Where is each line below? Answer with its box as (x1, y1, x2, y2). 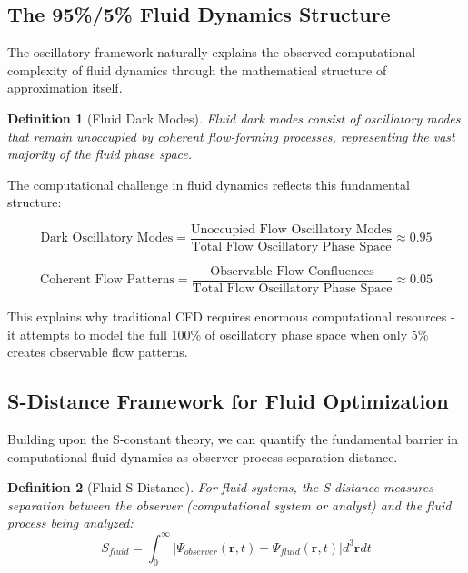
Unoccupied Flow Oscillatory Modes (190, 222, 393, 236)
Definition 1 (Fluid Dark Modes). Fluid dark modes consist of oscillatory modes (7, 108, 461, 127)
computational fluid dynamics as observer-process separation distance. (7, 447, 398, 466)
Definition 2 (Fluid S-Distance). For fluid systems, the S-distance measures (7, 478, 433, 497)
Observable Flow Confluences (210, 265, 374, 279)
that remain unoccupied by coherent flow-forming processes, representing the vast (7, 126, 455, 145)
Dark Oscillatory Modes (40, 232, 174, 245)
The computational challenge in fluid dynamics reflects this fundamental (7, 174, 410, 193)
